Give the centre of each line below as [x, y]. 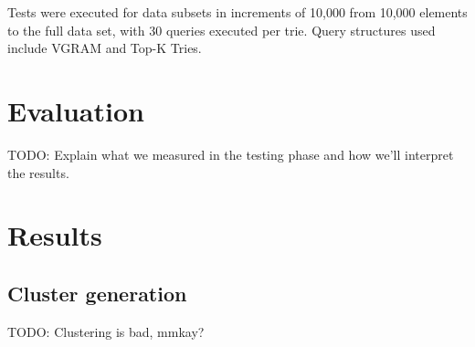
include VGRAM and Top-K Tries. [105, 48]
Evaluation [76, 110]
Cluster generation [97, 293]
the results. [38, 172]
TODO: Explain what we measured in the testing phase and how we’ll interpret [231, 154]
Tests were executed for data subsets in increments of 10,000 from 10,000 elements [237, 12]
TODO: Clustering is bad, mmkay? [106, 331]
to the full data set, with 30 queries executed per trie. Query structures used [222, 30]
